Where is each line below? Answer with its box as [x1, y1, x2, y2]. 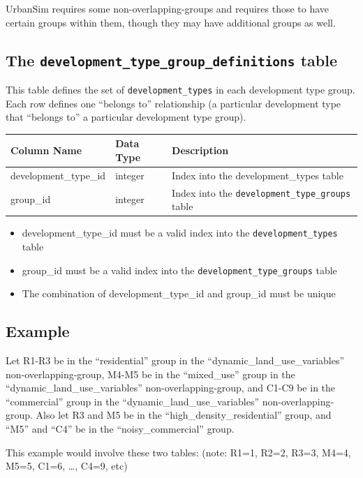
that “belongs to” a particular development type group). [6, 110, 246, 124]
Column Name [10, 143, 82, 158]
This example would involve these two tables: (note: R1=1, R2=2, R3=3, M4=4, [6, 445, 351, 459]
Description [172, 143, 229, 158]
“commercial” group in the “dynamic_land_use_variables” [6, 394, 260, 408]
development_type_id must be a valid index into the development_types [22, 225, 338, 240]
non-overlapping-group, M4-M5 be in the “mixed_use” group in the [6, 366, 295, 381]
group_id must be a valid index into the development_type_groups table [22, 262, 337, 277]
